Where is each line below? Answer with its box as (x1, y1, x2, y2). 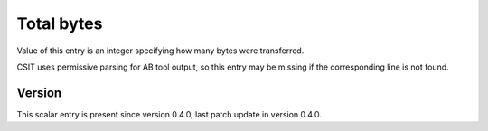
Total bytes (16, 14, 103, 33)
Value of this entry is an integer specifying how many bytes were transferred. (16, 45, 305, 56)
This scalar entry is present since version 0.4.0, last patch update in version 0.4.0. (16, 108, 323, 119)
